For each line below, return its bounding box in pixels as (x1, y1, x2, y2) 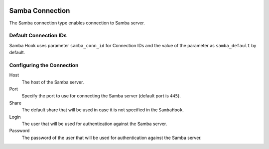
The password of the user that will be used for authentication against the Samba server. (21, 135, 202, 141)
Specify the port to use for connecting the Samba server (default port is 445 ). (21, 93, 181, 99)
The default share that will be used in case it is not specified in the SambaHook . (21, 107, 184, 113)
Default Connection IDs (9, 32, 67, 39)
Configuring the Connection (9, 62, 79, 69)
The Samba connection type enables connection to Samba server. (9, 20, 145, 26)
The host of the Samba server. (21, 79, 84, 85)
